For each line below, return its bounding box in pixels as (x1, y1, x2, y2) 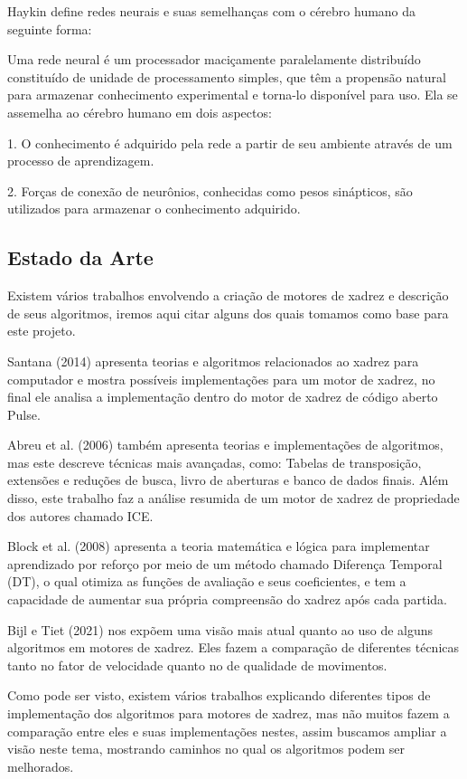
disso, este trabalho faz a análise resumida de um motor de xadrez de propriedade (7, 489, 460, 508)
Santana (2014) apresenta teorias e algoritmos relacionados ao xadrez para (7, 351, 419, 370)
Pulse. (7, 404, 41, 423)
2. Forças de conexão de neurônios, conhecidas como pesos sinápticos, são (7, 181, 413, 200)
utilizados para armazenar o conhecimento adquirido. (7, 199, 301, 218)
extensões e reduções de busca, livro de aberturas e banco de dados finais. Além (7, 470, 449, 489)
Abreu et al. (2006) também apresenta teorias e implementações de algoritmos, (7, 435, 444, 454)
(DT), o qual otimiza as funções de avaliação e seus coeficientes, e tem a (7, 572, 406, 591)
